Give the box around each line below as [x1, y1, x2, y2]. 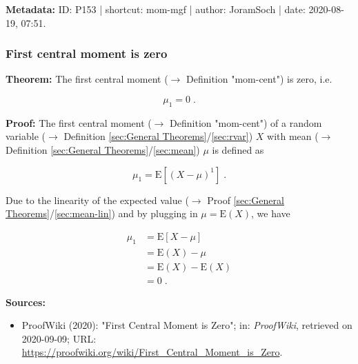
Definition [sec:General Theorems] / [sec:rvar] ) [63, 129, 253, 143]
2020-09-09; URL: [21, 331, 97, 345]
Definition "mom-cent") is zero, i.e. [186, 72, 332, 86]
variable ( [6, 129, 46, 143]
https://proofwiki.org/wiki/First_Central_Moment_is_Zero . [21, 345, 283, 359]
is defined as [212, 142, 264, 156]
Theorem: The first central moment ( [6, 72, 168, 86]
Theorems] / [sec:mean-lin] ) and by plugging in [6, 206, 198, 221]
